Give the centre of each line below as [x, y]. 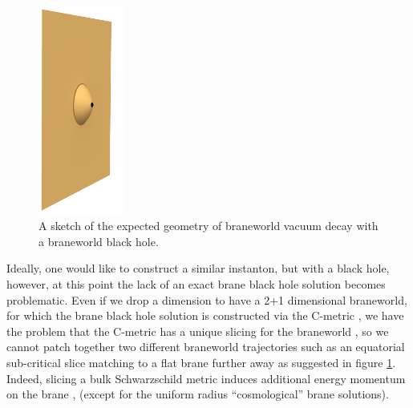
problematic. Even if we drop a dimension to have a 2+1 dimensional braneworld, [207, 299]
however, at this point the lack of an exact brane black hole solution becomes [196, 284]
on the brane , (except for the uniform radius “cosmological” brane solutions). [198, 394]
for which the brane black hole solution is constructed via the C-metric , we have [205, 315]
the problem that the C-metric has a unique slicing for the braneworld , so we [198, 331]
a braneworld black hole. [99, 241]
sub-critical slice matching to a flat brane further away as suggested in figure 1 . [201, 363]
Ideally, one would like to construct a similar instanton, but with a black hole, [198, 268]
